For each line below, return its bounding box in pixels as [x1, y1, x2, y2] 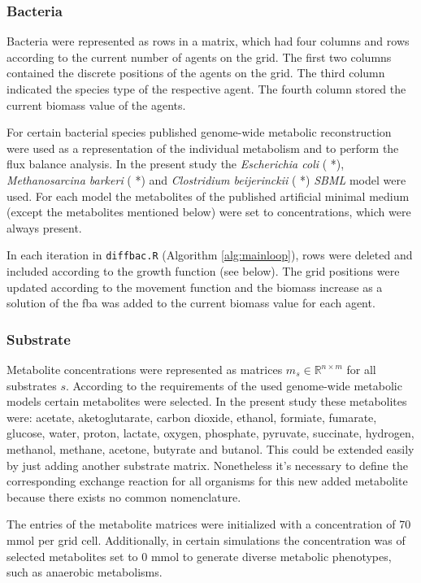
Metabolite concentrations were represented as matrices [7, 361, 283, 377]
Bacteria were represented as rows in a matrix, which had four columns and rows [7, 33, 410, 50]
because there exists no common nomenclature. [7, 488, 241, 505]
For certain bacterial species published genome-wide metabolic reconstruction [7, 124, 392, 141]
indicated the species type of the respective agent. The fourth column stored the [7, 80, 406, 97]
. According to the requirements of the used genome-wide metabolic [65, 376, 402, 394]
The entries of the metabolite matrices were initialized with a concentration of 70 [7, 516, 411, 533]
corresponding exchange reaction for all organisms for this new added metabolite [7, 472, 408, 489]
